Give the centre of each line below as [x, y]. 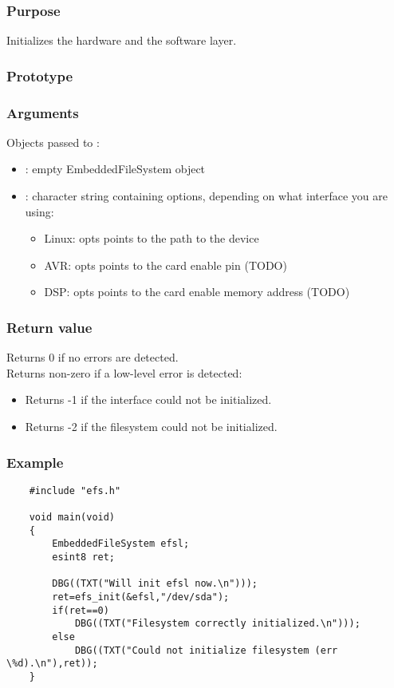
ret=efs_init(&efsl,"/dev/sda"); [141, 597]
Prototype [40, 75]
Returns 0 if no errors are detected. [93, 357]
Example [35, 462]
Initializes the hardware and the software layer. [122, 40]
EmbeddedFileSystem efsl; [121, 544]
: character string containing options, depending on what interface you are [207, 196]
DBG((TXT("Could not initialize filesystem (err [206, 650]
